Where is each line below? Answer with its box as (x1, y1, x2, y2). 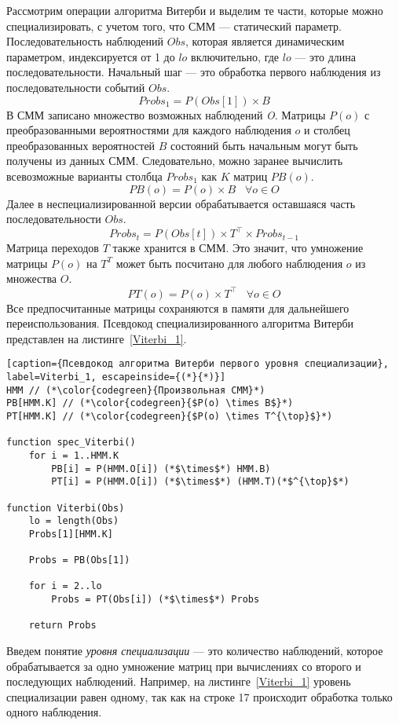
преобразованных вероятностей (6, 137, 156, 153)
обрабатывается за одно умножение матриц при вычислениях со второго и (6, 657, 361, 674)
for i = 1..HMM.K (28, 449, 119, 461)
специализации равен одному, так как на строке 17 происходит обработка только (6, 688, 393, 705)
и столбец (303, 122, 350, 138)
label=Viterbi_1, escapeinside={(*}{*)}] (6, 371, 226, 383)
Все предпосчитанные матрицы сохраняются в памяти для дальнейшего (6, 299, 350, 316)
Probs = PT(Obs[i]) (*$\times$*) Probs (51, 594, 260, 606)
